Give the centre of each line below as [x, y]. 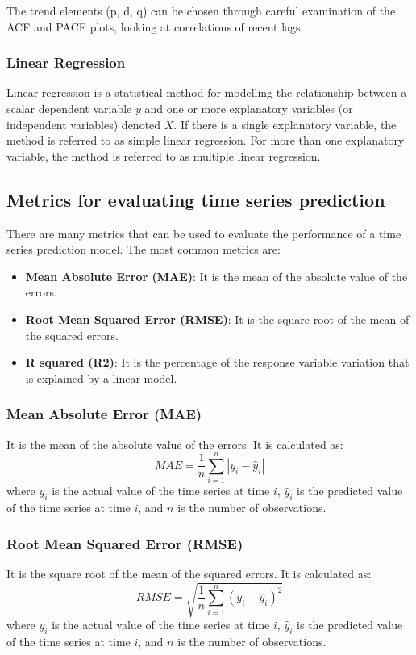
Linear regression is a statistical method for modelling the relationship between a [207, 92]
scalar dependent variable [69, 108]
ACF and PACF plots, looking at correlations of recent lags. [155, 26]
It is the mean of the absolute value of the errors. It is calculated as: [175, 444]
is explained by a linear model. [101, 378]
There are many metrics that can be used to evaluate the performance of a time [204, 233]
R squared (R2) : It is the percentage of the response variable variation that [217, 362]
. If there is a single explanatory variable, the [285, 124]
